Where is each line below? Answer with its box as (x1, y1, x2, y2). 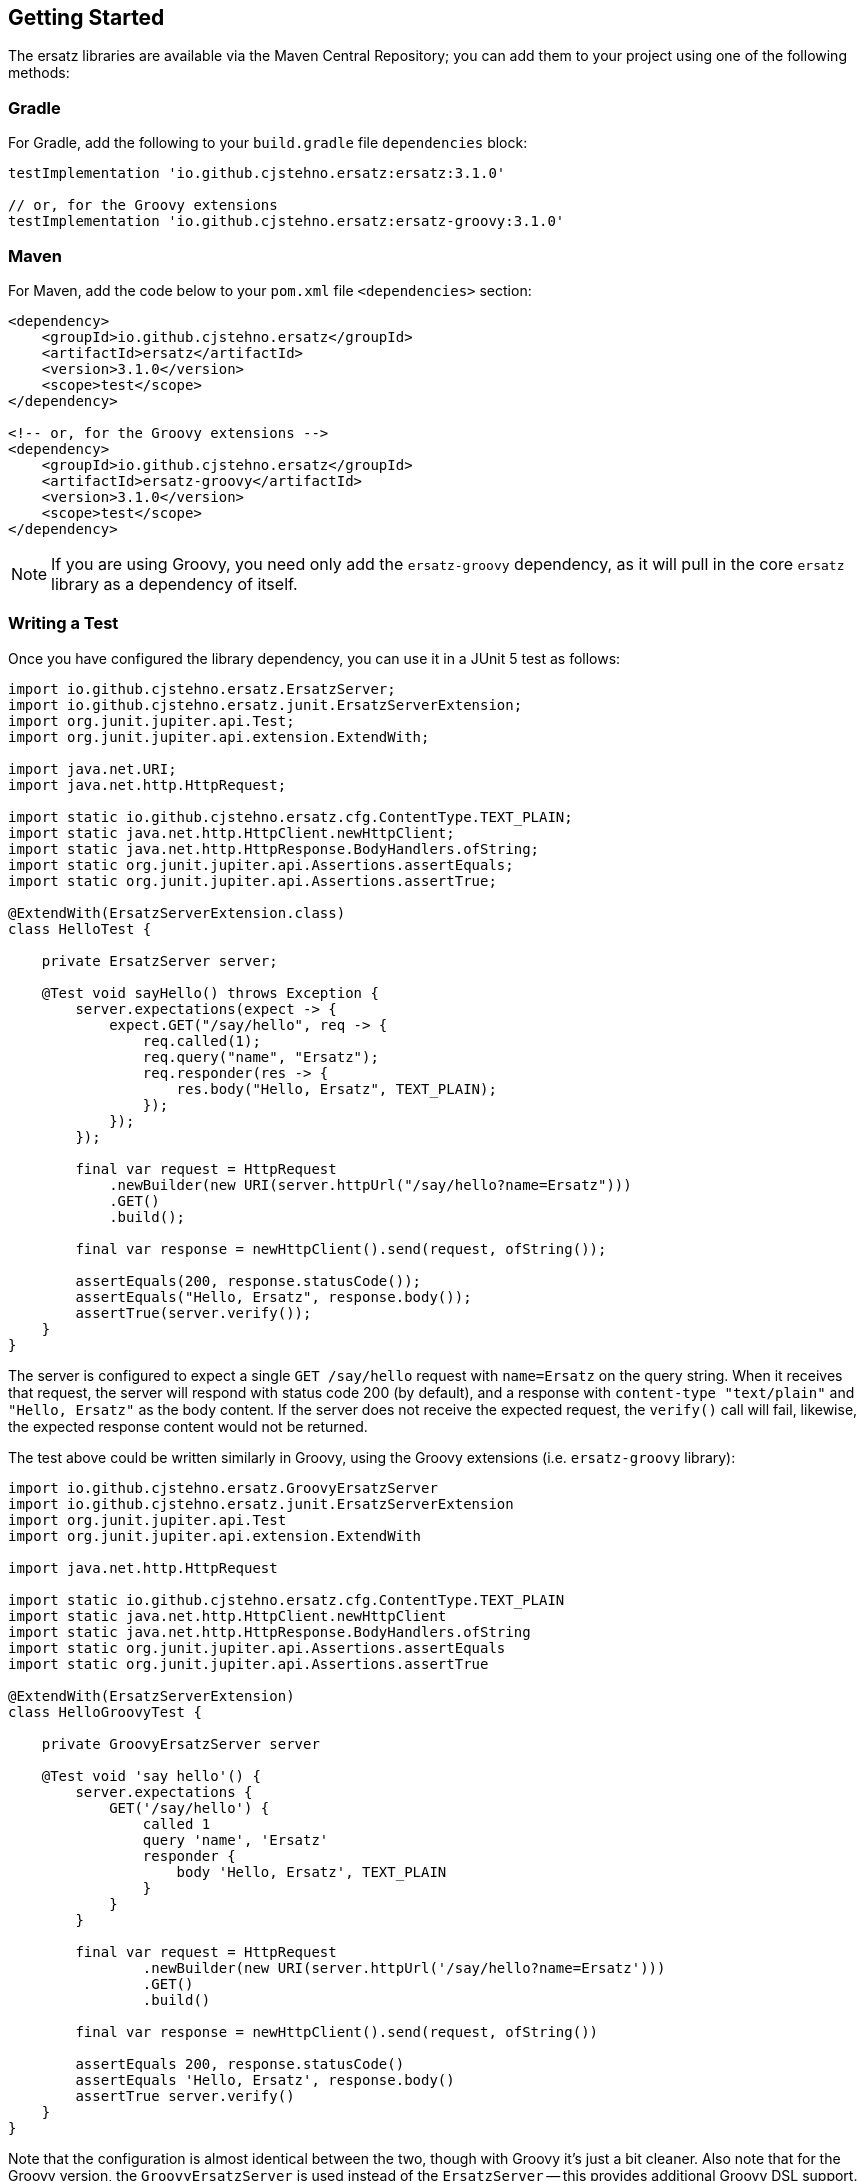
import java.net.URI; (8, 760, 177, 777)
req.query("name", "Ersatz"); (142, 1048, 379, 1065)
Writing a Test (8, 613, 119, 634)
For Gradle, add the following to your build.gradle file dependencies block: (8, 134, 528, 152)
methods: (8, 64, 70, 82)
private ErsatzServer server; (41, 952, 278, 969)
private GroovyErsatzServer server (41, 1735, 320, 1752)
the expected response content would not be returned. (8, 1417, 368, 1435)
